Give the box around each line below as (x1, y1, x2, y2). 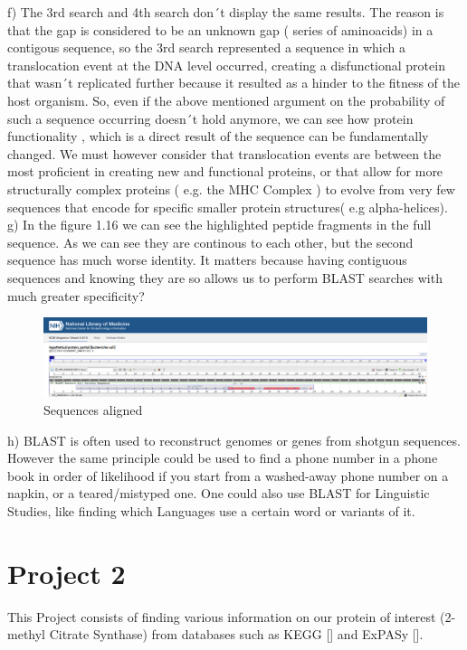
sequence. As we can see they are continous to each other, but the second (7, 232, 414, 251)
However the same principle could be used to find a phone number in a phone (7, 448, 438, 467)
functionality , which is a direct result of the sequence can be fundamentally (7, 127, 429, 146)
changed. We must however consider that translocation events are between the (7, 144, 442, 163)
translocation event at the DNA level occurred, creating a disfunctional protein (7, 55, 445, 74)
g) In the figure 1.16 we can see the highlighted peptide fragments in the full (7, 215, 432, 234)
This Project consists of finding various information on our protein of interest (7, 607, 436, 626)
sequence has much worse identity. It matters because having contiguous (7, 250, 407, 269)
